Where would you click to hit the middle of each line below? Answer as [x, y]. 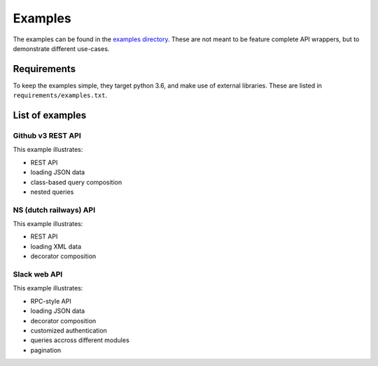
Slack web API [38, 274]
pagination [46, 350]
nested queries [52, 192]
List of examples [50, 115]
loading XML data [56, 246]
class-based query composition [76, 182]
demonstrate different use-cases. [61, 48]
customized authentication [69, 330]
